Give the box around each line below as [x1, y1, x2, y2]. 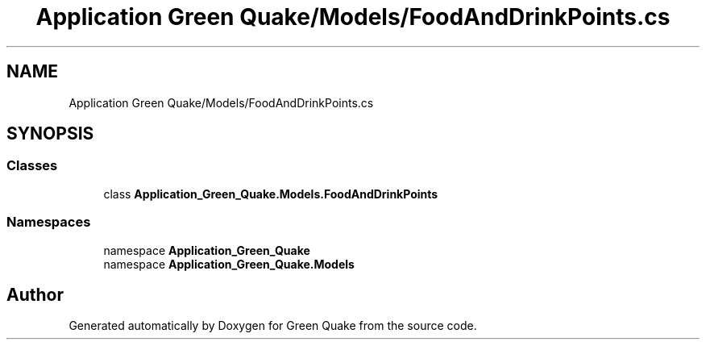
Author [6, 284, 64, 305]
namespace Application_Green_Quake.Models [103, 256, 355, 271]
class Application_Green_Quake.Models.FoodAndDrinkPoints [103, 186, 438, 201]
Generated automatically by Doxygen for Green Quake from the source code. [69, 319, 477, 333]
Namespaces [6, 214, 91, 231]
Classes [6, 157, 58, 174]
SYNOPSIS [6, 123, 94, 144]
